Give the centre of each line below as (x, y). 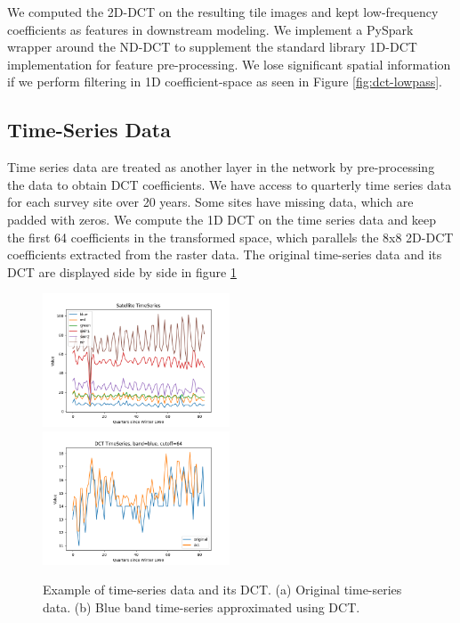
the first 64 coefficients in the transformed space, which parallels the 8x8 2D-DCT (230, 237)
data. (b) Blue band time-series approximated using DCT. (202, 607)
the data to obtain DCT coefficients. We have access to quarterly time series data (230, 184)
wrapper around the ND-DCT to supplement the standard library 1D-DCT (212, 47)
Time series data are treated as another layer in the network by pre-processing (221, 167)
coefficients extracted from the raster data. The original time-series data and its (225, 254)
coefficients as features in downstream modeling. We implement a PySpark (210, 29)
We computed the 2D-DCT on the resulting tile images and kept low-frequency (223, 12)
